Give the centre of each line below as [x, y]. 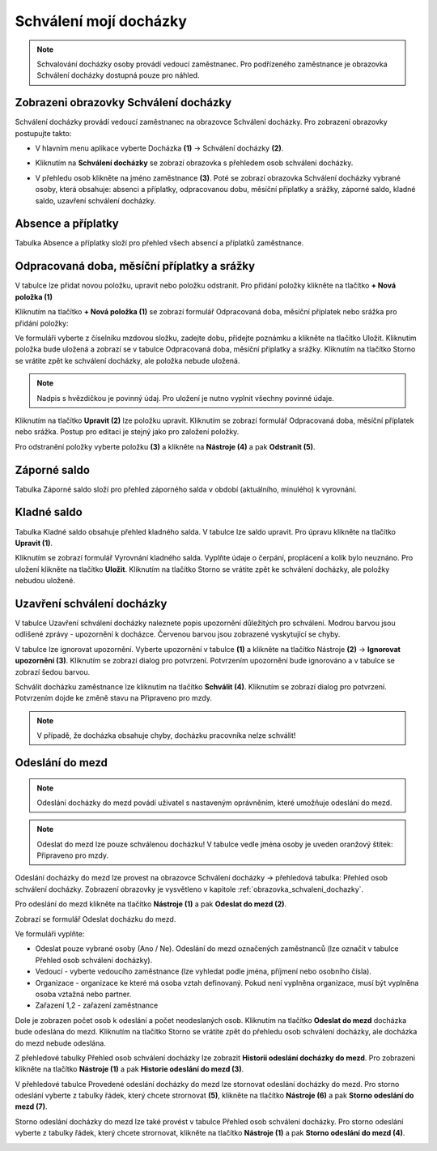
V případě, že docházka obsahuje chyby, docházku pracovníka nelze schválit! [166, 735]
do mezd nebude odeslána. [61, 1043]
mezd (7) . [31, 1106]
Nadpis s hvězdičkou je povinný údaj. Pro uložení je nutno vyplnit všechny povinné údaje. [186, 398]
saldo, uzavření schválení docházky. [95, 200]
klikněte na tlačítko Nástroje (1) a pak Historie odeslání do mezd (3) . [129, 1069]
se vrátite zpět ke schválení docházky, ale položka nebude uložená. [127, 360]
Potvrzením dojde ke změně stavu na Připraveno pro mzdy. [113, 698]
